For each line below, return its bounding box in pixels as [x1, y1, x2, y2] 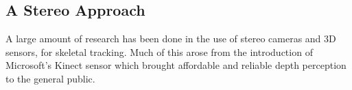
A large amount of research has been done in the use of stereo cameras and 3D [5, 31, 336, 46]
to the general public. [5, 71, 95, 85]
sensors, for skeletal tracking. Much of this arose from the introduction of [5, 44, 313, 59]
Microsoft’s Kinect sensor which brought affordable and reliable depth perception [5, 58, 347, 72]
